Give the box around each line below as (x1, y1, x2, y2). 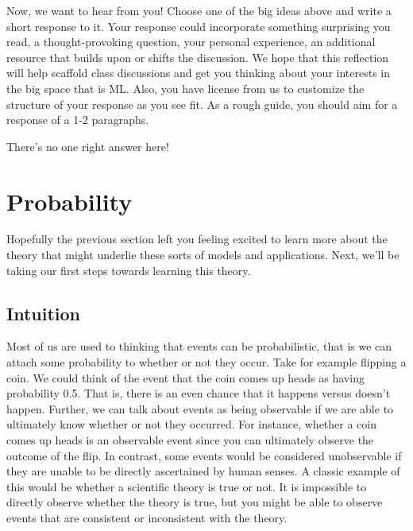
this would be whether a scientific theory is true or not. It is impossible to (6, 478, 367, 494)
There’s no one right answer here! (6, 138, 169, 154)
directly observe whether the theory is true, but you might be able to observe (6, 494, 383, 510)
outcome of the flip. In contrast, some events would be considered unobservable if (6, 447, 402, 463)
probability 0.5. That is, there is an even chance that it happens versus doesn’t (6, 385, 391, 401)
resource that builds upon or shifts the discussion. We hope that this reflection (6, 48, 389, 65)
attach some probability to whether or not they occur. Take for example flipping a (6, 354, 407, 370)
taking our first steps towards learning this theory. (6, 262, 251, 278)
